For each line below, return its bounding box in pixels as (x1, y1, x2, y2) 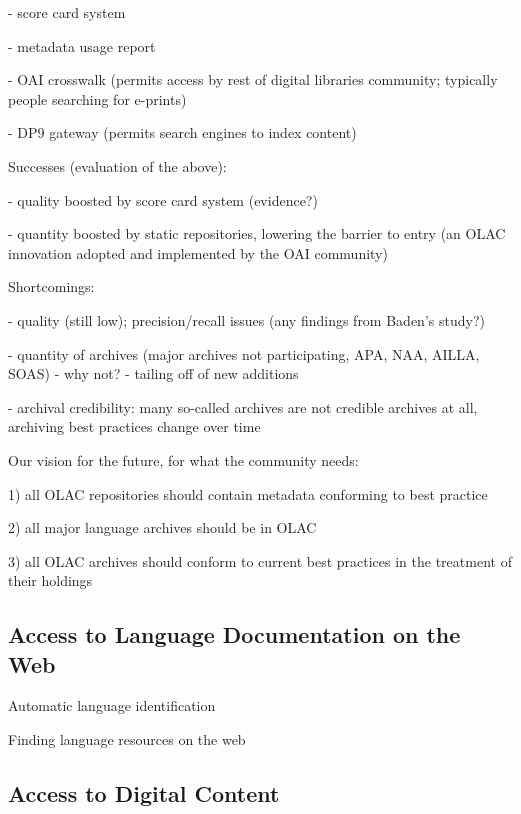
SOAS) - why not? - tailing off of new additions (8, 363, 299, 384)
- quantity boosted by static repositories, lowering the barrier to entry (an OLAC (8, 223, 506, 244)
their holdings (8, 570, 93, 591)
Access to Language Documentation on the (8, 619, 461, 650)
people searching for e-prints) (8, 88, 187, 109)
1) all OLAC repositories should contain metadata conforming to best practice (8, 483, 488, 504)
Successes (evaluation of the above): (8, 155, 227, 176)
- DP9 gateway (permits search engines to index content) (8, 122, 357, 143)
